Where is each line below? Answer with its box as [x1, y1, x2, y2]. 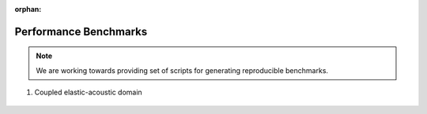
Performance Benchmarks [14, 24, 148, 39]
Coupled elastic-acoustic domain [34, 87, 142, 97]
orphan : [14, 5, 42, 13]
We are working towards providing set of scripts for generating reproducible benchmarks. [36, 65, 328, 75]
